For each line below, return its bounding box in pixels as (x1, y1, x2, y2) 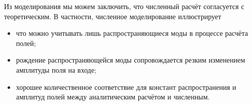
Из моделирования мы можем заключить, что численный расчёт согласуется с (4, 1, 244, 11)
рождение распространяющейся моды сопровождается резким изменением (16, 55, 245, 65)
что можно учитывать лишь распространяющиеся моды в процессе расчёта (16, 28, 248, 38)
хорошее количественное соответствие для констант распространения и (16, 81, 236, 92)
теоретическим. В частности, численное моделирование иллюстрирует (4, 11, 222, 21)
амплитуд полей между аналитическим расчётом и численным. (16, 91, 210, 102)
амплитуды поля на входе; (16, 64, 96, 75)
